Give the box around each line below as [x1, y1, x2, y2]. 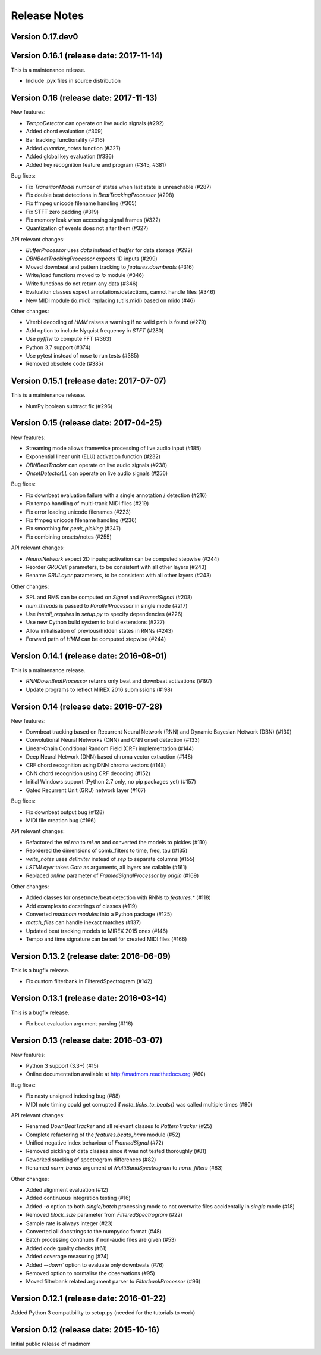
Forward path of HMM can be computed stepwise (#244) [26, 635, 166, 643]
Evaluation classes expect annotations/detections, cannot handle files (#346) [26, 288, 215, 296]
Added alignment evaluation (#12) [26, 1186, 109, 1194]
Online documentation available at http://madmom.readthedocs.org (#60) [26, 1070, 206, 1078]
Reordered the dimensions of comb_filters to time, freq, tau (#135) [26, 847, 188, 854]
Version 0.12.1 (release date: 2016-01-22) [11, 1294, 166, 1304]
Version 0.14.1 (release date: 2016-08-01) [11, 651, 167, 661]
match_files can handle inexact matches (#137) [26, 919, 141, 926]
